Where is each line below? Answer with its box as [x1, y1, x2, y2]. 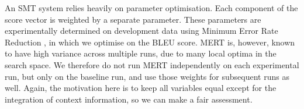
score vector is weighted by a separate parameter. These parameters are [5, 13, 261, 25]
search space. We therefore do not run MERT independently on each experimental [5, 58, 299, 71]
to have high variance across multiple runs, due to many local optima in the [5, 47, 277, 59]
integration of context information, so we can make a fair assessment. [5, 93, 253, 105]
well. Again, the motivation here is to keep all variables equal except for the [5, 82, 277, 94]
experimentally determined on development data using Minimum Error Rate [5, 24, 278, 37]
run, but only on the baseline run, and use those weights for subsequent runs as [5, 70, 289, 82]
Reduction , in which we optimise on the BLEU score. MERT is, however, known [5, 36, 295, 48]
